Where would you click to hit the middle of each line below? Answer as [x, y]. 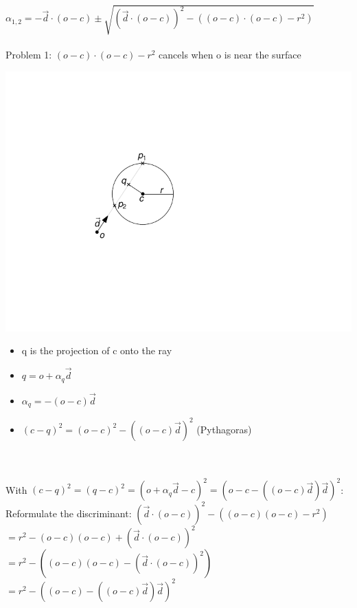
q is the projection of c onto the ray [97, 350]
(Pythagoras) [224, 429]
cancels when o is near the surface [230, 55]
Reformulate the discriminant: [69, 513]
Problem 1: [29, 55]
